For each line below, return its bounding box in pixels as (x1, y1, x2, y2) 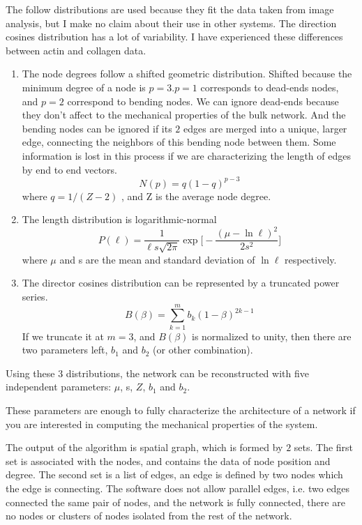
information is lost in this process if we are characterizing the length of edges (22, 148, 351, 162)
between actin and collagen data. (6, 43, 146, 57)
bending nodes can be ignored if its (22, 121, 172, 135)
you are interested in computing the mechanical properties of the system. (6, 416, 318, 431)
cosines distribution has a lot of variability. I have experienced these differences (6, 29, 343, 44)
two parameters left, (22, 342, 108, 357)
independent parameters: (6, 379, 112, 394)
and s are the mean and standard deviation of (59, 252, 255, 266)
